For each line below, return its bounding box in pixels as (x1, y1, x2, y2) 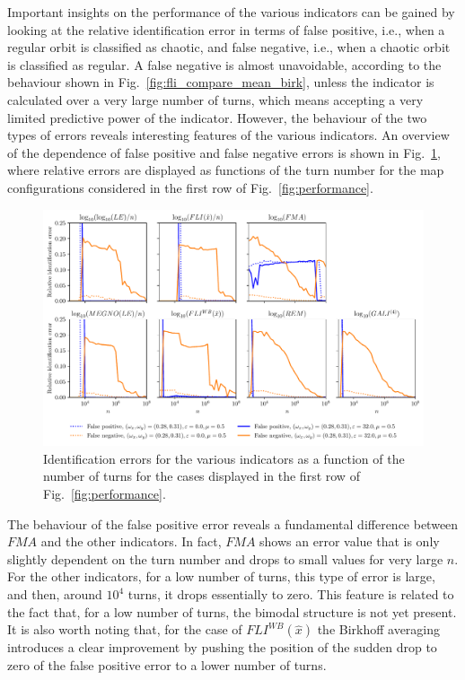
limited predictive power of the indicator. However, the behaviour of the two (7, 108, 427, 126)
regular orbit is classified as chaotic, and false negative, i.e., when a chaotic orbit (7, 38, 451, 57)
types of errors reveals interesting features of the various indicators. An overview (7, 126, 450, 144)
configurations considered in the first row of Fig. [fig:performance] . (7, 178, 373, 196)
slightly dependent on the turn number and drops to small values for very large (7, 549, 443, 568)
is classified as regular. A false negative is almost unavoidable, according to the (7, 55, 442, 74)
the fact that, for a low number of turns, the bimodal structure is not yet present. (7, 602, 457, 621)
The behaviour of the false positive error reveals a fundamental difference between (7, 514, 459, 533)
